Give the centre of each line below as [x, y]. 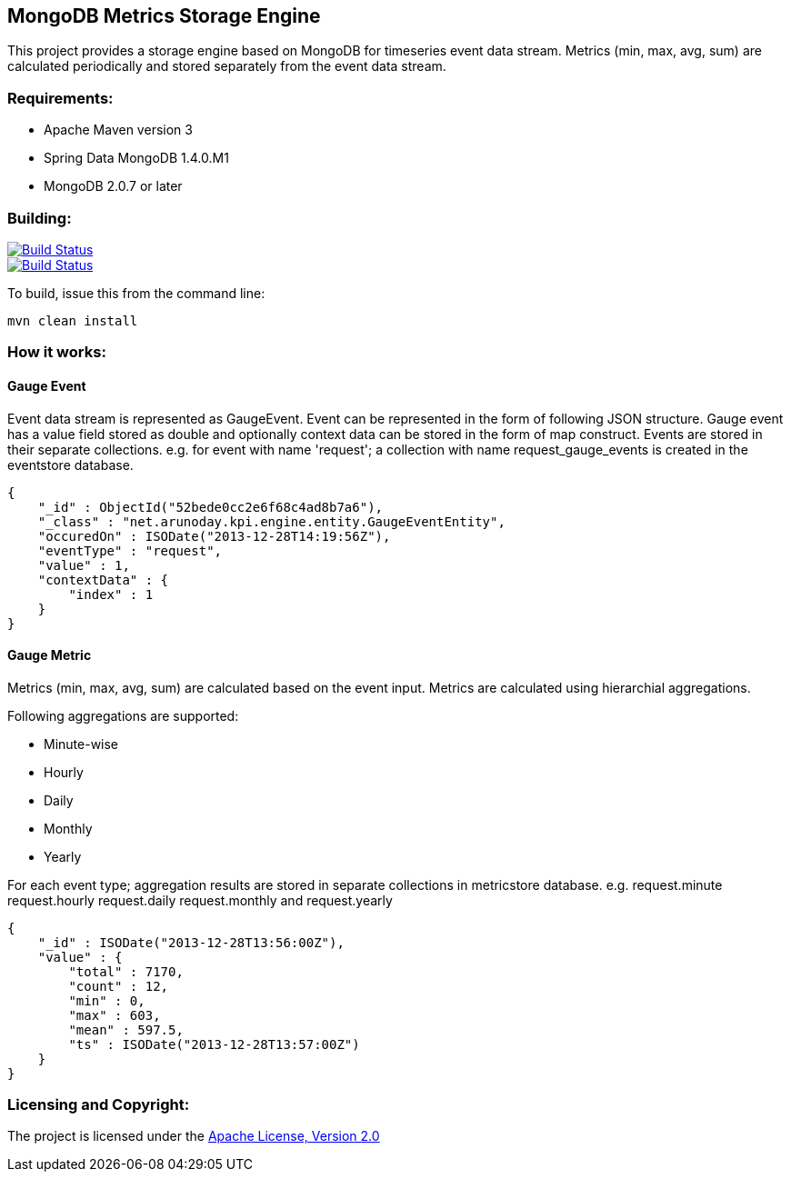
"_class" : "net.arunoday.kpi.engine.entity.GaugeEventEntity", [271, 521]
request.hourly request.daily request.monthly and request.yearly [200, 900]
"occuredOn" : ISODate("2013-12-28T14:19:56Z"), [214, 536]
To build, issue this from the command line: [136, 293]
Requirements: [60, 98]
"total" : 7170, [126, 971]
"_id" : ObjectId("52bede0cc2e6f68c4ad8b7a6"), [210, 507]
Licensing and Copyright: [99, 1105]
